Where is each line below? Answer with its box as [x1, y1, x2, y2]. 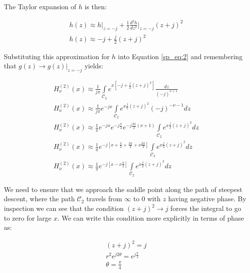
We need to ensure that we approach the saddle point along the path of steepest [4, 184, 243, 194]
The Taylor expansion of [4, 1, 77, 11]
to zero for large [4, 212, 51, 223]
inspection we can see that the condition [4, 203, 124, 213]
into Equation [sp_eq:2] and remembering [118, 51, 243, 61]
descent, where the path [4, 193, 75, 204]
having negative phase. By [168, 193, 247, 204]
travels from [86, 193, 122, 204]
